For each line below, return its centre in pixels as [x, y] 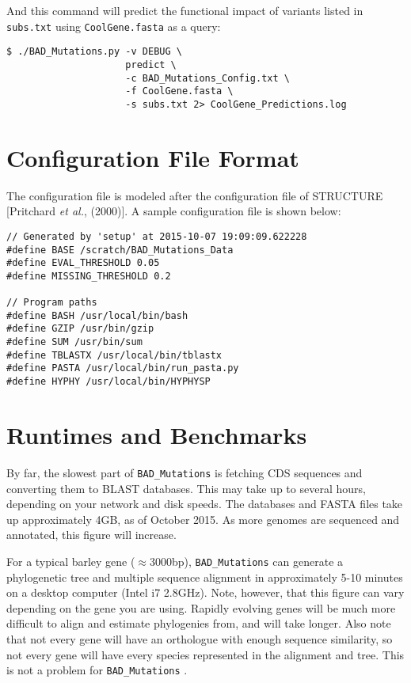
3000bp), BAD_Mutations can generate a [247, 561]
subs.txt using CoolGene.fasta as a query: [114, 26]
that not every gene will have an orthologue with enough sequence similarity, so [200, 638]
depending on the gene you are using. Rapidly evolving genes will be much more [201, 607]
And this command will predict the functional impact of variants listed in [185, 10]
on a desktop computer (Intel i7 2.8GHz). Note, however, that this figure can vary [205, 592]
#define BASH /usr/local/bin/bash [97, 315]
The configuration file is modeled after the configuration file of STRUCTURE [195, 195]
